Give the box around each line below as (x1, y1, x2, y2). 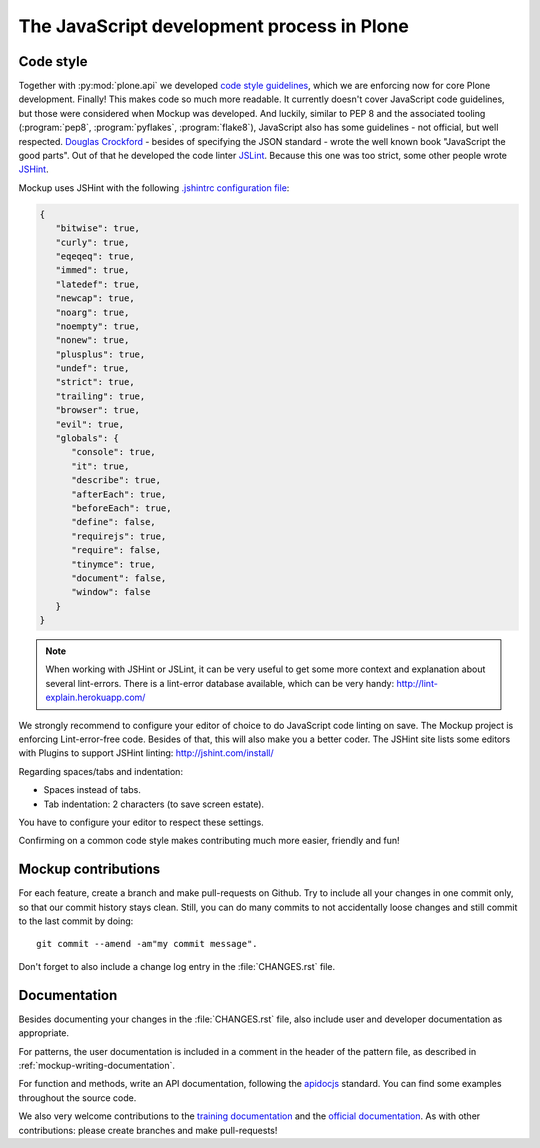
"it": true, (71, 460, 130, 472)
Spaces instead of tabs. (43, 784, 142, 796)
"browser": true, (55, 405, 140, 416)
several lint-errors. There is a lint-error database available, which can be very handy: (45, 677, 395, 689)
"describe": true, (71, 475, 162, 486)
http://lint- (396, 677, 439, 689)
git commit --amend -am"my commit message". (36, 938, 259, 950)
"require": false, (71, 545, 162, 556)
